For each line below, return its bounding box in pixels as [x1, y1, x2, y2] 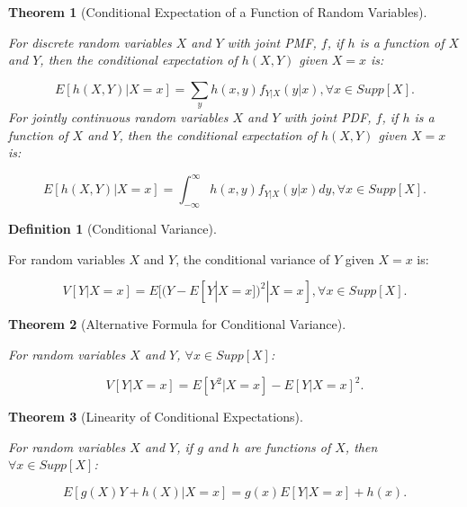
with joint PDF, [283, 108, 372, 127]
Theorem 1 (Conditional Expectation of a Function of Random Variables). [8, 3, 427, 21]
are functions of [244, 437, 331, 456]
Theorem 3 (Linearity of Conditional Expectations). [8, 407, 303, 426]
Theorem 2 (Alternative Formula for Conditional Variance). [8, 315, 346, 334]
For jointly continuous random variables [8, 108, 229, 127]
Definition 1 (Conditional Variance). [8, 219, 217, 238]
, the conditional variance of [175, 249, 330, 268]
